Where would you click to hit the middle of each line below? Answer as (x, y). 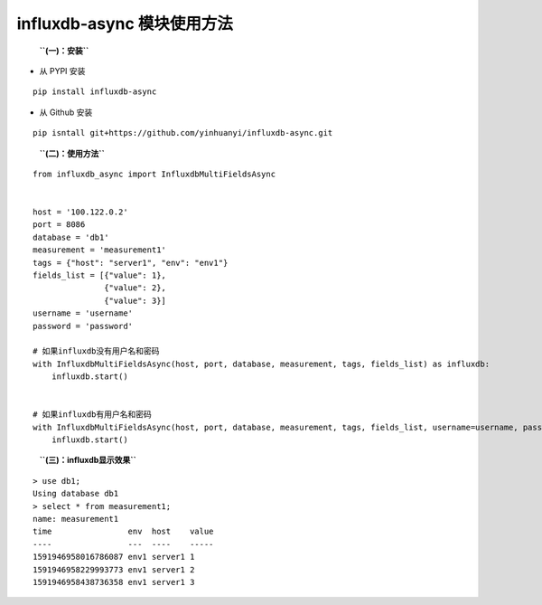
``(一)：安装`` (64, 51)
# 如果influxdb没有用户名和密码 (96, 351)
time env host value (123, 532)
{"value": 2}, (135, 288)
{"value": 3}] (135, 300)
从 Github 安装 (66, 112)
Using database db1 (76, 494)
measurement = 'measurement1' (100, 250)
